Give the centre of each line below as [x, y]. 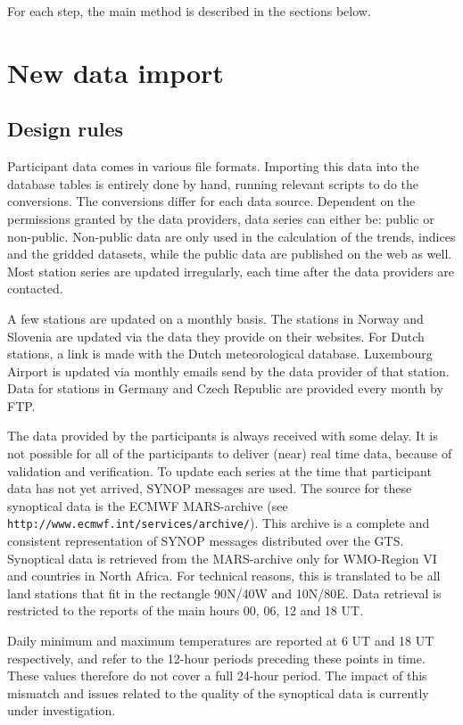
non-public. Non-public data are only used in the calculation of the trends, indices [231, 236]
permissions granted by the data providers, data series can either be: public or [221, 218]
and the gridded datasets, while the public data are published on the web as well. [230, 254]
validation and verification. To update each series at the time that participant [219, 470]
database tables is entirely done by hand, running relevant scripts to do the [213, 183]
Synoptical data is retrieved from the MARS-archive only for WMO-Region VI [222, 558]
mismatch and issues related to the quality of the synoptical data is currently [218, 692]
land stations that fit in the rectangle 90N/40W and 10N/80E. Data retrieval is [224, 593]
